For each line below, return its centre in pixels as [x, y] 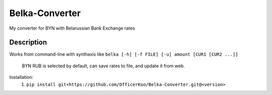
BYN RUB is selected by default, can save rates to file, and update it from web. [103, 66]
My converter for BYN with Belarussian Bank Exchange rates [72, 28]
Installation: [21, 77]
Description [28, 42]
